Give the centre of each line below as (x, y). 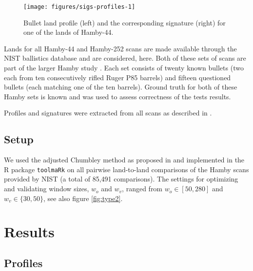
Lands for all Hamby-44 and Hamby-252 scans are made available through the (120, 48)
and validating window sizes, (47, 189)
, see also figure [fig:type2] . (83, 198)
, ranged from (142, 189)
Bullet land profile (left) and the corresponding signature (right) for (125, 22)
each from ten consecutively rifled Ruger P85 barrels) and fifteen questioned (117, 77)
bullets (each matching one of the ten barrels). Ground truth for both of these (121, 87)
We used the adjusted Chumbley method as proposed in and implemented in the (124, 160)
